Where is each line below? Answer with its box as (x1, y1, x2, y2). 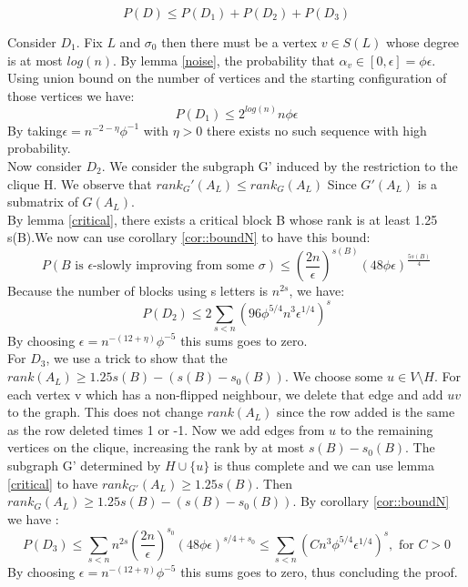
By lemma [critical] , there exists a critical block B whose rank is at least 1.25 (7, 209, 438, 228)
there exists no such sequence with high (207, 120, 427, 139)
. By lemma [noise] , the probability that (113, 50, 335, 69)
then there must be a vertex (161, 33, 318, 51)
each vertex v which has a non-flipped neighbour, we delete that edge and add (7, 384, 443, 403)
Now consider (7, 157, 82, 175)
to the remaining (340, 420, 433, 439)
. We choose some (284, 367, 383, 386)
